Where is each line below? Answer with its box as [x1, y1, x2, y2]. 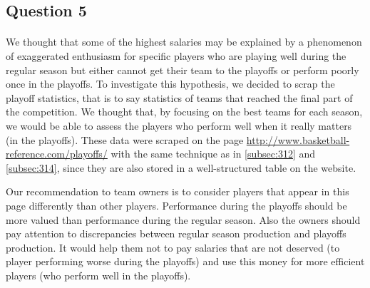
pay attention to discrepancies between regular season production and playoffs [6, 226, 346, 241]
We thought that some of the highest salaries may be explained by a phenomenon [6, 34, 362, 49]
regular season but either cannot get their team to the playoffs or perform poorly [6, 62, 359, 77]
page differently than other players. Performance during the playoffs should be [6, 197, 347, 212]
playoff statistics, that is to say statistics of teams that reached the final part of [6, 90, 353, 105]
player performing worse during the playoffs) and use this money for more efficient [6, 254, 365, 269]
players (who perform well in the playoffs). [6, 267, 191, 282]
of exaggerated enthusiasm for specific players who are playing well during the [6, 48, 346, 63]
